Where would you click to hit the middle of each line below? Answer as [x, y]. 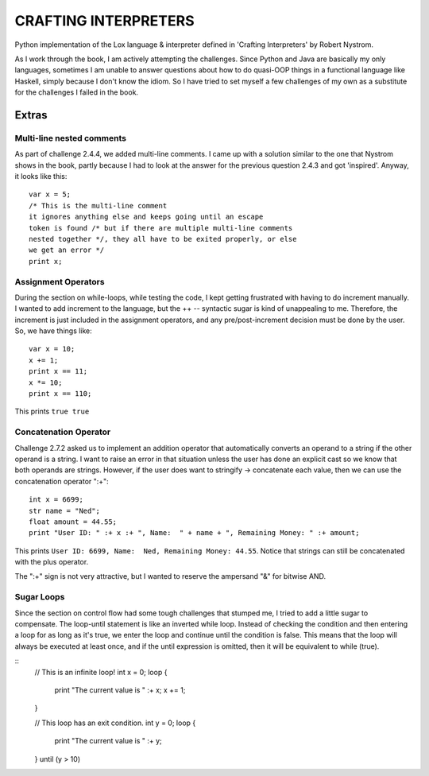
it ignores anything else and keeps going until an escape [146, 217]
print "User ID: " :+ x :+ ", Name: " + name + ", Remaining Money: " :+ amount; [194, 533]
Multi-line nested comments [71, 138]
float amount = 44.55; [73, 522]
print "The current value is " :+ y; [108, 741]
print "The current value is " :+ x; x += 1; [120, 690]
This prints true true [52, 411]
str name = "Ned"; [65, 510]
